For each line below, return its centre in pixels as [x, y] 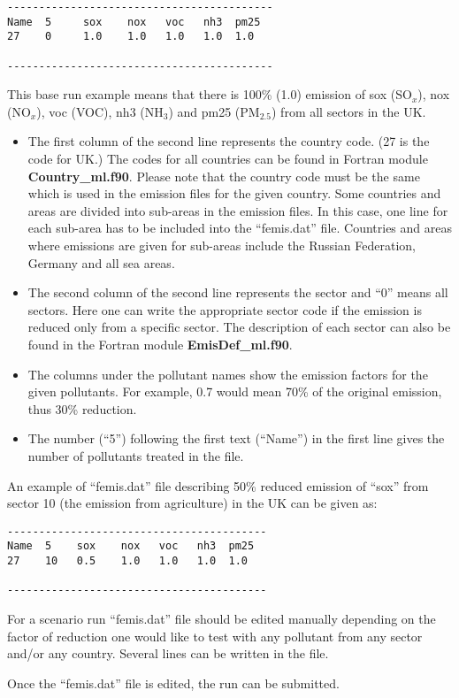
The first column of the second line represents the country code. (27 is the [229, 141]
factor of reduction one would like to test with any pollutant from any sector [215, 636]
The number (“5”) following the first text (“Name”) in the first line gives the [236, 438]
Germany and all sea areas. [101, 262]
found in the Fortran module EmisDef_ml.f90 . [160, 344]
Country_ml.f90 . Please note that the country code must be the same [224, 176]
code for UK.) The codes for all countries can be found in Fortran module [228, 159]
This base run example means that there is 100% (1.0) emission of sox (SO [210, 94]
